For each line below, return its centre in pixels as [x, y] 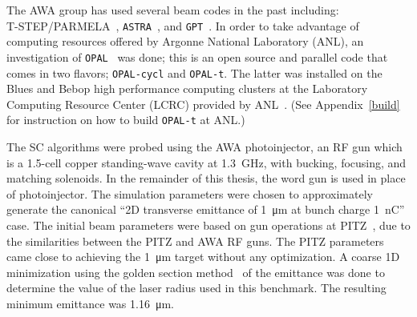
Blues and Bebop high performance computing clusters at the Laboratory [187, 88]
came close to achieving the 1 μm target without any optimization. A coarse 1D [203, 257]
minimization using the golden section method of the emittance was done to [196, 272]
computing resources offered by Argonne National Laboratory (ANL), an [185, 41]
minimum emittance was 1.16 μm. [90, 303]
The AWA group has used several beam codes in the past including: [173, 10]
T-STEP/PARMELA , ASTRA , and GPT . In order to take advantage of [183, 25]
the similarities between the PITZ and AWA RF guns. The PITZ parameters [195, 241]
